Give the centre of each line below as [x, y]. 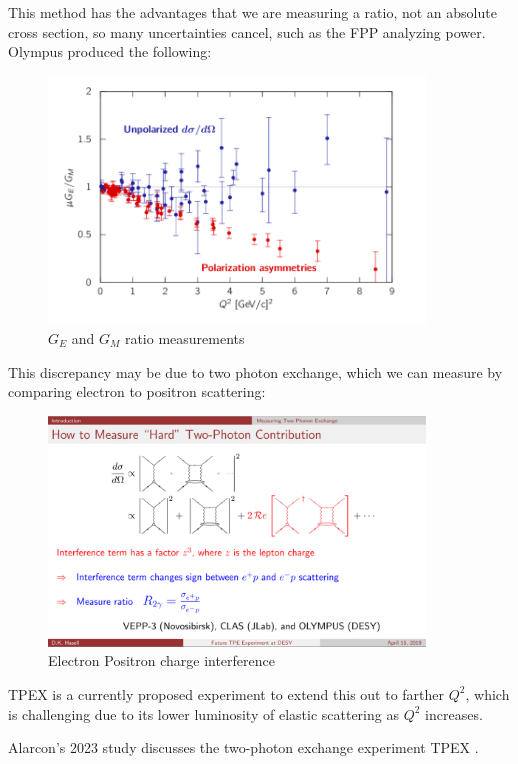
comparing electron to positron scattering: [137, 391]
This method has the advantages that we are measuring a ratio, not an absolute [252, 12]
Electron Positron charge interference [161, 660]
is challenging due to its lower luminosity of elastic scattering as [203, 713]
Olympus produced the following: [110, 51]
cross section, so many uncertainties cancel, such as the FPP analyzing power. [247, 31]
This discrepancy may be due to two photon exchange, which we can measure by [255, 371]
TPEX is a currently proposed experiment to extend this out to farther [226, 693]
